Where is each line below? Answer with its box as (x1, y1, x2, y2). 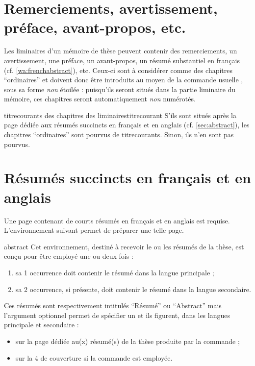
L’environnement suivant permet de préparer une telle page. (4, 225, 184, 235)
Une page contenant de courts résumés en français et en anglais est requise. (4, 215, 230, 225)
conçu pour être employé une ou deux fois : (4, 251, 133, 261)
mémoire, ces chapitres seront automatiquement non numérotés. (4, 94, 196, 104)
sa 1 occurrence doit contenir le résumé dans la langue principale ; (15, 267, 214, 277)
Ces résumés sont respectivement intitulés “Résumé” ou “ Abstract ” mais (4, 300, 222, 311)
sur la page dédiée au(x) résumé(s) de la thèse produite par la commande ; (15, 336, 240, 346)
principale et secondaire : (4, 319, 79, 330)
